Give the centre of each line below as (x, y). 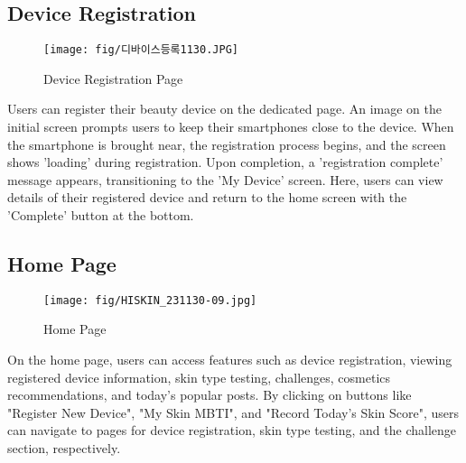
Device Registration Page (113, 78)
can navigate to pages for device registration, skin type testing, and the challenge (232, 430)
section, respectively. (64, 448)
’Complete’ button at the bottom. (101, 215)
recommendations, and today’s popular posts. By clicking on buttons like (210, 395)
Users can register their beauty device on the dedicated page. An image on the (225, 109)
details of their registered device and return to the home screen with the (207, 197)
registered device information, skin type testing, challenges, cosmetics (199, 377)
